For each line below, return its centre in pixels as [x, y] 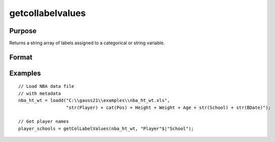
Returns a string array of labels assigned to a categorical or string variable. [87, 43]
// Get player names [44, 121]
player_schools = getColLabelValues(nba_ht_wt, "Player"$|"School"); [106, 128]
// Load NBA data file [46, 86]
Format [21, 57]
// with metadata [40, 93]
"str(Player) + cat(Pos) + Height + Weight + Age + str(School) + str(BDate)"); [168, 107]
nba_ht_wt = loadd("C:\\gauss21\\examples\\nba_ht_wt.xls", [94, 101]
